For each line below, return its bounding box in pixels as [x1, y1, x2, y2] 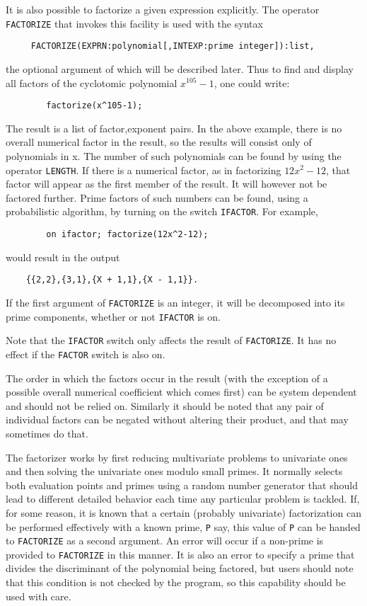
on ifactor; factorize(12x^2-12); [46, 229, 209, 240]
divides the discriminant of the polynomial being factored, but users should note [6, 561, 354, 576]
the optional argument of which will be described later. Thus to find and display [6, 61, 354, 76]
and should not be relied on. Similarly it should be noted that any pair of [6, 398, 324, 413]
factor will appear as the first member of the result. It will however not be [6, 176, 327, 191]
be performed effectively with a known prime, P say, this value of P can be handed [6, 519, 361, 534]
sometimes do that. [6, 425, 88, 440]
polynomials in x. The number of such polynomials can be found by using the [6, 148, 342, 163]
